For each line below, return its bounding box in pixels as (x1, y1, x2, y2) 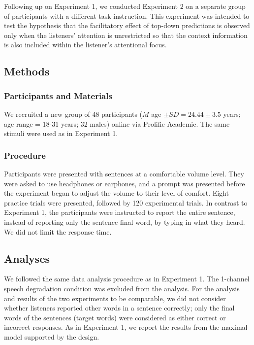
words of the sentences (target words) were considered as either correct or (4, 312, 226, 322)
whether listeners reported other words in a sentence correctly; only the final (4, 303, 235, 313)
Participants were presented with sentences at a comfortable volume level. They (4, 168, 244, 178)
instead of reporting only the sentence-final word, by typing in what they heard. (4, 216, 245, 227)
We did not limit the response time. (4, 226, 112, 237)
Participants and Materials (4, 89, 112, 102)
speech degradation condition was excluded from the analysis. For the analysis (4, 283, 240, 293)
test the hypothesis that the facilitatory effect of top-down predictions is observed (4, 20, 250, 31)
